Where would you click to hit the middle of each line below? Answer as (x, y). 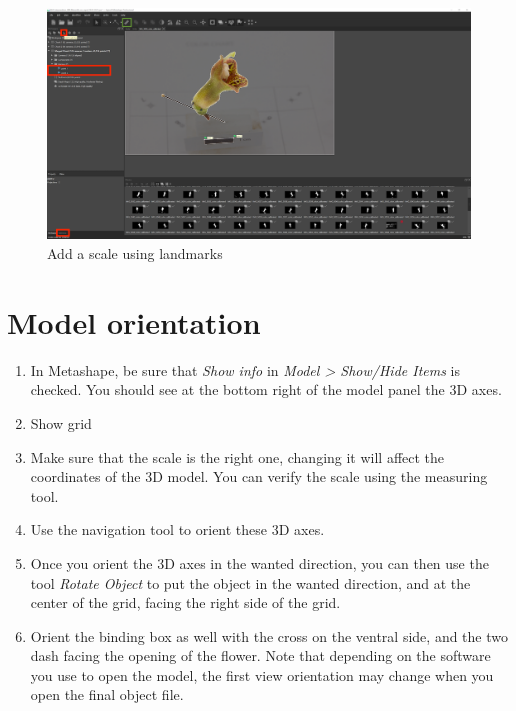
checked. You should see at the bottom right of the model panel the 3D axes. (266, 389)
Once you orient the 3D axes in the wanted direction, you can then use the (259, 562)
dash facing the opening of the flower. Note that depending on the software (260, 655)
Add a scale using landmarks (135, 253)
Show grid (61, 422)
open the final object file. (107, 694)
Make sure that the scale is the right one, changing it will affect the (237, 456)
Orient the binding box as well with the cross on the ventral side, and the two (269, 635)
